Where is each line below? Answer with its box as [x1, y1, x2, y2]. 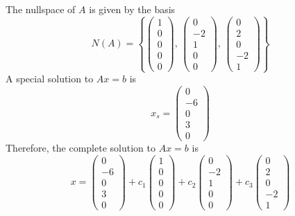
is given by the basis [89, 2, 176, 16]
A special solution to [6, 71, 94, 86]
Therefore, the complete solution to [6, 141, 155, 155]
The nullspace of [6, 2, 76, 16]
